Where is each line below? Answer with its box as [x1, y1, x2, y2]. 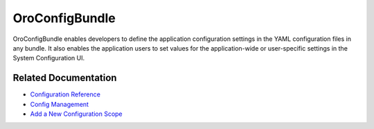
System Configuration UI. [12, 54, 85, 62]
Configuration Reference [30, 90, 100, 98]
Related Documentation [12, 72, 117, 84]
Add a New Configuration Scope [30, 110, 123, 118]
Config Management [30, 100, 89, 108]
